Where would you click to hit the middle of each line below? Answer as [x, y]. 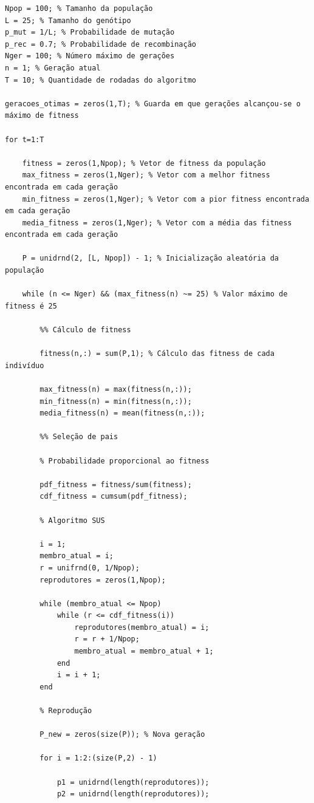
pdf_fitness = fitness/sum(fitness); [116, 484]
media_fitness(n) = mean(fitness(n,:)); [122, 413]
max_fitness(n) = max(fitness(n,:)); [116, 389]
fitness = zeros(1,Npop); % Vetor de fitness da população [144, 163]
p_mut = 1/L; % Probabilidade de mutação [90, 32]
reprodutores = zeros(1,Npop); [103, 580]
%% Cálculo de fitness [85, 330]
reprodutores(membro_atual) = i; [142, 627]
